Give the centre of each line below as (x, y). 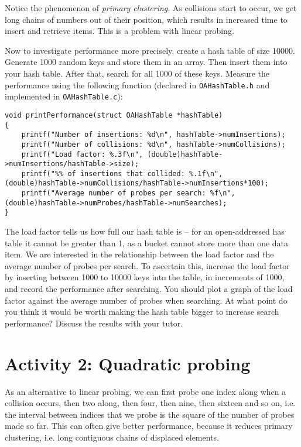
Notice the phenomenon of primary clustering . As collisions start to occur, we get (151, 8)
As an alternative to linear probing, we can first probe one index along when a (146, 391)
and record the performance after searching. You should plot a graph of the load (149, 289)
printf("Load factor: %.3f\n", (82, 154)
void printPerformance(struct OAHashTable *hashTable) (114, 115)
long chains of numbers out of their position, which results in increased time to (146, 19)
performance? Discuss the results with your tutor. (94, 323)
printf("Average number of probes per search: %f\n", (128, 193)
